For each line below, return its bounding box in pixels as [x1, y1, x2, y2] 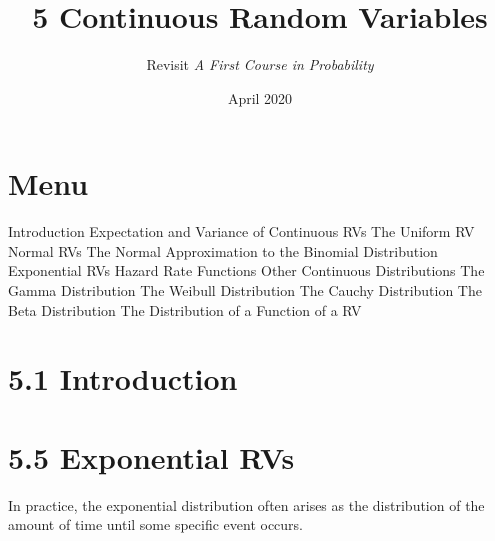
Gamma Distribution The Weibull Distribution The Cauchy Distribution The [8, 280, 482, 301]
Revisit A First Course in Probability [146, 54, 374, 75]
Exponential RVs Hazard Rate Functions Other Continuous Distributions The [8, 260, 485, 281]
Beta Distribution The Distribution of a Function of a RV [8, 299, 362, 320]
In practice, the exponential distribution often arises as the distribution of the [8, 494, 485, 515]
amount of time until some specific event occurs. [8, 514, 304, 535]
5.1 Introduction [8, 358, 238, 399]
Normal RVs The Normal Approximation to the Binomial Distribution [8, 240, 438, 261]
